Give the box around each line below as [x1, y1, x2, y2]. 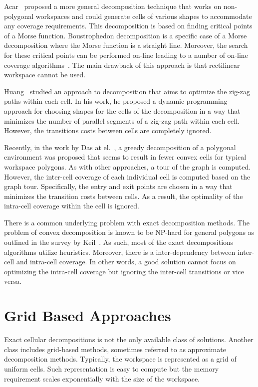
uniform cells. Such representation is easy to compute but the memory [4, 363, 219, 374]
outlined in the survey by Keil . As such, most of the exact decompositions [4, 237, 234, 247]
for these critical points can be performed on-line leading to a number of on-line [4, 49, 248, 60]
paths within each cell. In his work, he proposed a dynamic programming [4, 96, 228, 106]
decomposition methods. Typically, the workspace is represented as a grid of [4, 354, 237, 364]
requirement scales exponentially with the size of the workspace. [4, 373, 200, 384]
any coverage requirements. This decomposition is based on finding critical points [4, 20, 253, 31]
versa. [4, 276, 22, 286]
